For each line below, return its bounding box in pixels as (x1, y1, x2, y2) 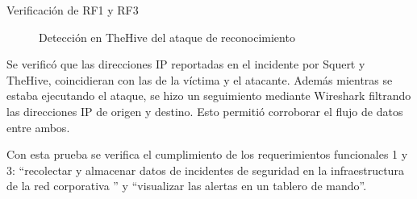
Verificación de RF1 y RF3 (6, 2, 139, 18)
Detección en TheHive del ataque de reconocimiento (39, 28, 295, 45)
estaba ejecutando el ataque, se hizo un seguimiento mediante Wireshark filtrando (6, 87, 411, 104)
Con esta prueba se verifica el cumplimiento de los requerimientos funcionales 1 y (6, 146, 408, 163)
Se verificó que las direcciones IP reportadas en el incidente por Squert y (6, 56, 365, 73)
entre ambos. (6, 118, 70, 135)
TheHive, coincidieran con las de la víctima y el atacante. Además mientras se (6, 71, 393, 88)
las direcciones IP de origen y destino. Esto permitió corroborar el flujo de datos (6, 102, 403, 119)
